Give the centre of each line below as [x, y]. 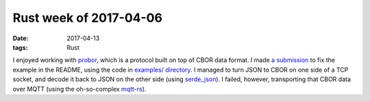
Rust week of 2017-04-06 [87, 18]
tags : [20, 47]
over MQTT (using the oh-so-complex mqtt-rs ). [79, 89]
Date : [21, 38]
